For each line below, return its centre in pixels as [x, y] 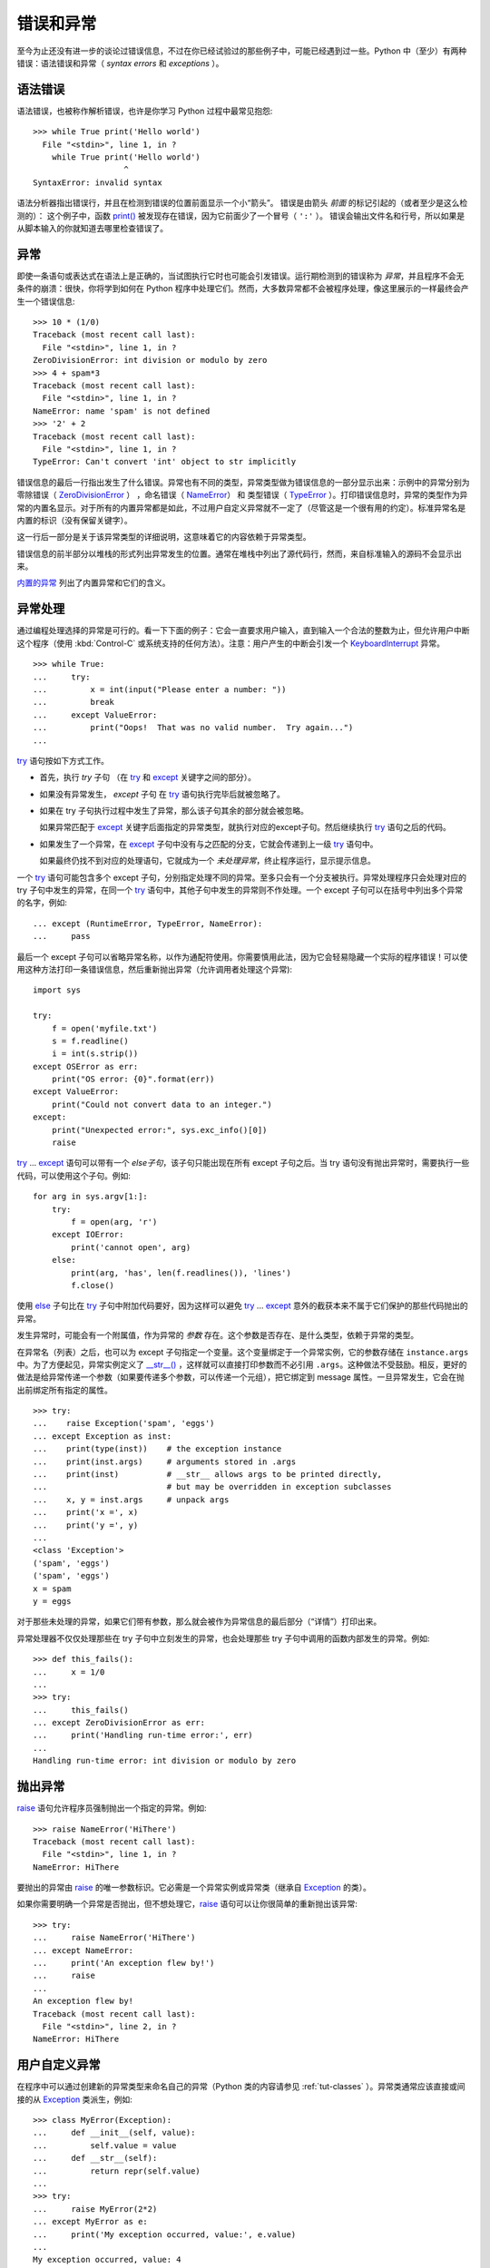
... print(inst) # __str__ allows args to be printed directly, [208, 1475]
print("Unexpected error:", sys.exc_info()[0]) [159, 1130]
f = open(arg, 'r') [114, 1222]
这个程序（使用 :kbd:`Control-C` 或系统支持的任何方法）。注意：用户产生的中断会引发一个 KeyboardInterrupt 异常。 [230, 643]
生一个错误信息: [46, 301]
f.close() [93, 1285]
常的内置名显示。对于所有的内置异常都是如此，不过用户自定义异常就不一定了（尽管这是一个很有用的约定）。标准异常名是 [241, 507]
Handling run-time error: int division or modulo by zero [165, 1761]
